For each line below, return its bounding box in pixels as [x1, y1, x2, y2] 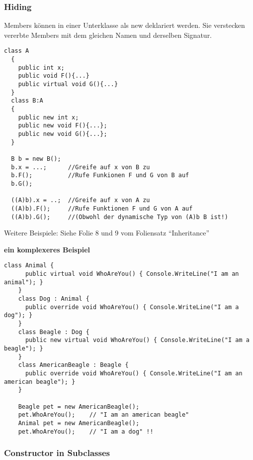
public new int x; [18, 114, 79, 121]
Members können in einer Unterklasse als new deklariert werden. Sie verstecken [4, 20, 245, 30]
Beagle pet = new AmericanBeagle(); [18, 403, 140, 410]
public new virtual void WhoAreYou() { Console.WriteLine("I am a [25, 337, 250, 344]
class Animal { [4, 262, 54, 269]
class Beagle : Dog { [18, 328, 89, 336]
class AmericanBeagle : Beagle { [18, 361, 129, 369]
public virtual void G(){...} [18, 81, 118, 88]
